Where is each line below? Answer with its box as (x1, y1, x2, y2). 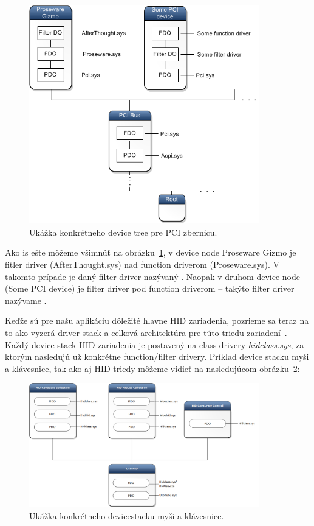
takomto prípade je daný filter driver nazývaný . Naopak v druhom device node (5, 270, 300, 282)
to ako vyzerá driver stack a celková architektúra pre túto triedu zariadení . (5, 326, 287, 338)
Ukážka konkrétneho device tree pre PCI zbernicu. (29, 225, 217, 238)
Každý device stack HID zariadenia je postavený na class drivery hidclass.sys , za (5, 338, 304, 351)
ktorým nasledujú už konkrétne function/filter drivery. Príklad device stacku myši (5, 350, 309, 363)
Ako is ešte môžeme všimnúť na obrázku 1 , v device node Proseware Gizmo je (5, 246, 296, 259)
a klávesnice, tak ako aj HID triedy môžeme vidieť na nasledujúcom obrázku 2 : (5, 362, 300, 374)
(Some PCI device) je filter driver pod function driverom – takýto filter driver (5, 282, 295, 295)
